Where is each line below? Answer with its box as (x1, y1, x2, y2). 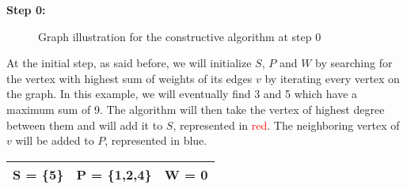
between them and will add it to (6, 116, 163, 133)
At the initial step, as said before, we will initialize (6, 55, 252, 71)
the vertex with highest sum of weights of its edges (6, 70, 253, 86)
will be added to (15, 132, 94, 149)
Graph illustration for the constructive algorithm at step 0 (38, 28, 321, 44)
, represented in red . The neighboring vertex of (173, 116, 400, 133)
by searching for (315, 55, 393, 71)
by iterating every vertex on (264, 70, 400, 86)
